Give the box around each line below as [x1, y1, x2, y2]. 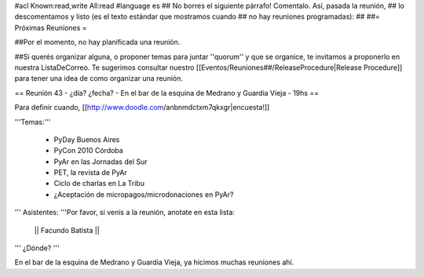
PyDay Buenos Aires [53, 134, 120, 144]
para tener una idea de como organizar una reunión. [14, 74, 184, 83]
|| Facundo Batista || [34, 225, 100, 235]
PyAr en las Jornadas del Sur [53, 157, 148, 166]
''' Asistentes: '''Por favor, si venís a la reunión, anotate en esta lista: [14, 208, 236, 217]
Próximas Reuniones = [14, 23, 87, 32]
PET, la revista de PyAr [53, 168, 127, 177]
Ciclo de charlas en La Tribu [53, 179, 145, 188]
